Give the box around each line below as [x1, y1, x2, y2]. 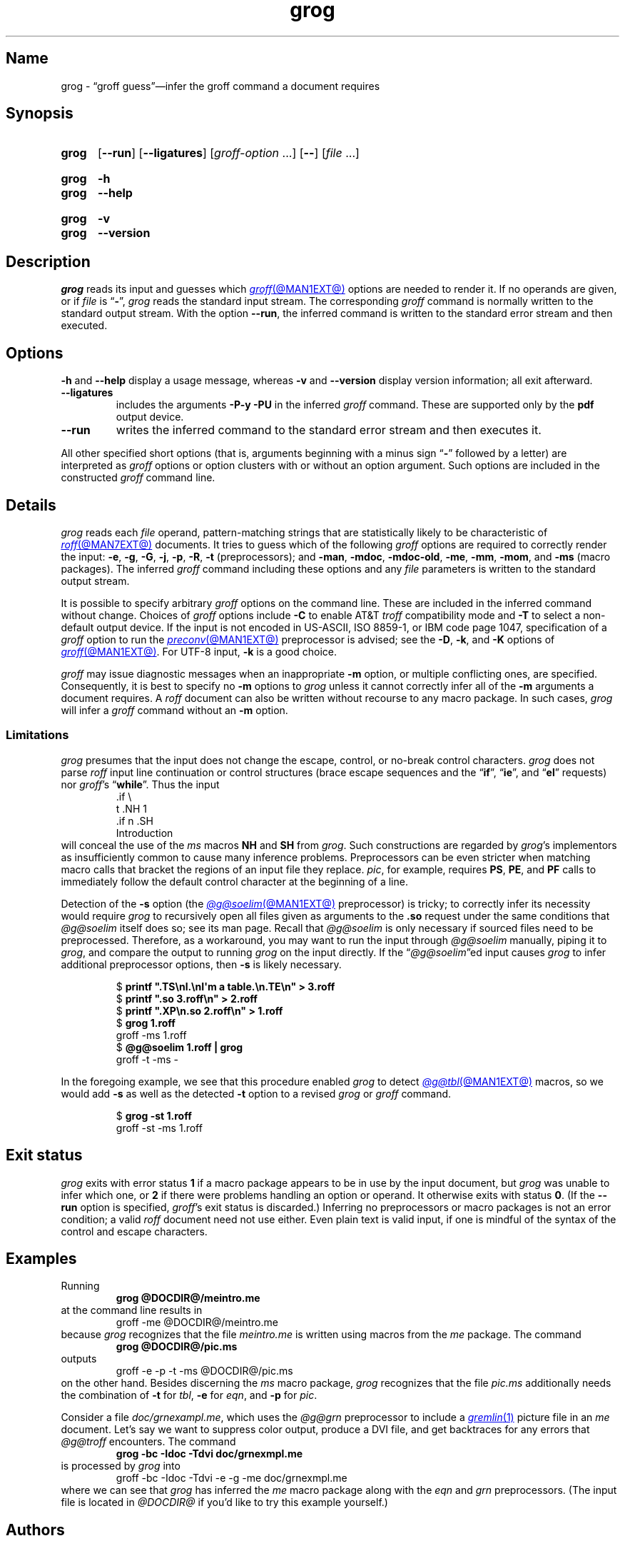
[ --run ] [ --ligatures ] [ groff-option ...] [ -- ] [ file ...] [97, 146, 360, 161]
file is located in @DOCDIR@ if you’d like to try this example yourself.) [61, 1496, 388, 1509]
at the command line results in [61, 1304, 203, 1317]
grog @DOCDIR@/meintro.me [116, 1292, 260, 1305]
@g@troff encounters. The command [61, 1435, 236, 1448]
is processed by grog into [61, 1460, 181, 1472]
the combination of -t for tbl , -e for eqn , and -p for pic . [61, 1389, 317, 1402]
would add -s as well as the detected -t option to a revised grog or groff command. [61, 1087, 452, 1100]
